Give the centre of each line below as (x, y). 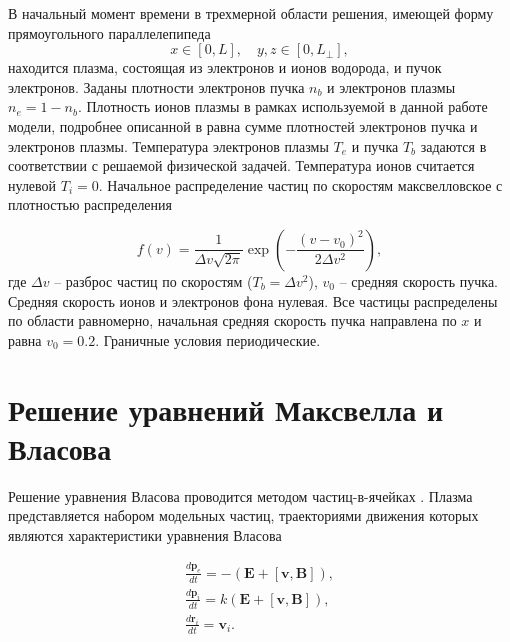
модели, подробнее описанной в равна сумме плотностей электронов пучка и (243, 125)
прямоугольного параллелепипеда (109, 32)
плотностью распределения (90, 204)
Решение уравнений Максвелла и (226, 408)
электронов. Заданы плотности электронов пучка (156, 86)
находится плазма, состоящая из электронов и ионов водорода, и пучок (225, 67)
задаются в (453, 145)
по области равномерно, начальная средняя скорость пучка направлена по (232, 320)
